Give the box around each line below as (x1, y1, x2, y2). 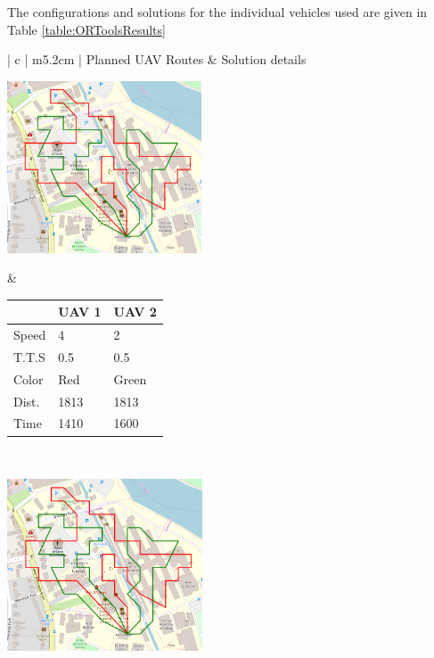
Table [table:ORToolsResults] (7, 20, 166, 38)
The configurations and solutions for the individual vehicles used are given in (7, 3, 428, 21)
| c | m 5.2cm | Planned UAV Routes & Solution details (7, 50, 307, 69)
